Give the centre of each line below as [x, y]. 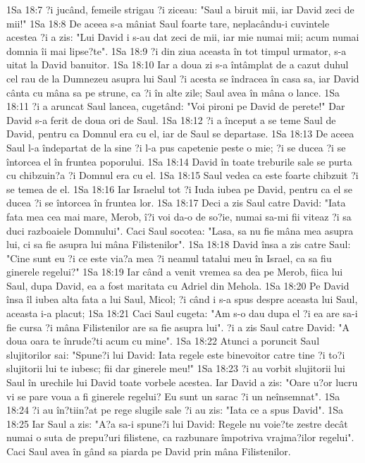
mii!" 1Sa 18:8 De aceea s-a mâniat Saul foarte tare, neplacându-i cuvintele [168, 23]
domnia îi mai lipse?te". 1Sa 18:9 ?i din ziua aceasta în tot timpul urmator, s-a [177, 50]
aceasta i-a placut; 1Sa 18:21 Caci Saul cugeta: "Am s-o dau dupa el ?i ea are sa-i [182, 313]
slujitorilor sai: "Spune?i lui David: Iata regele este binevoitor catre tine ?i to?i [176, 354]
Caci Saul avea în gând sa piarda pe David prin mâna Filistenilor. [149, 451]
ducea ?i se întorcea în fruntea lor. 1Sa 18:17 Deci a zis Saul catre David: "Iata [176, 203]
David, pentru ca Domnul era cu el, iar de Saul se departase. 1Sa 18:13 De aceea [180, 134]
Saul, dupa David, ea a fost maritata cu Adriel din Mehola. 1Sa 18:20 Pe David [178, 285]
